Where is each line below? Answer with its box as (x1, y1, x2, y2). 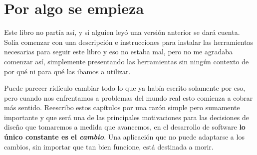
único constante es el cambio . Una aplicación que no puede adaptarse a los (4, 132, 245, 142)
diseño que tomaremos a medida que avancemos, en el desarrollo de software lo (4, 122, 246, 132)
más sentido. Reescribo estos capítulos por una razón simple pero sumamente (4, 102, 240, 113)
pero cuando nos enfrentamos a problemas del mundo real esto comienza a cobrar (4, 92, 253, 103)
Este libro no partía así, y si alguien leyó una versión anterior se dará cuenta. (4, 27, 240, 37)
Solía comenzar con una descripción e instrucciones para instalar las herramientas (4, 36, 254, 47)
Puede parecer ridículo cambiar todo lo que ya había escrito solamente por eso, (4, 83, 246, 93)
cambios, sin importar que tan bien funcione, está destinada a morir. (4, 141, 214, 152)
